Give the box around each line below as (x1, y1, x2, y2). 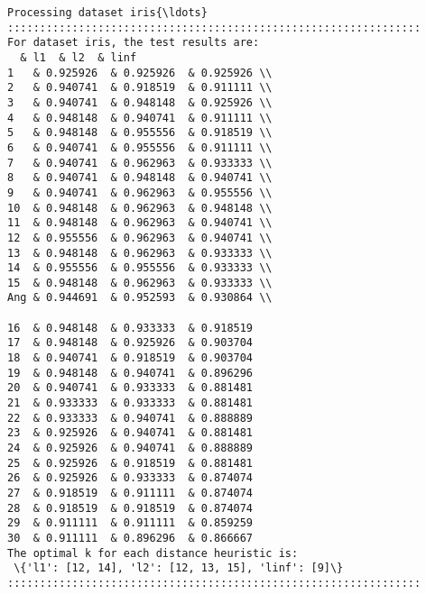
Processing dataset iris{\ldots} (7, 6, 208, 19)
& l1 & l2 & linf (20, 50, 137, 64)
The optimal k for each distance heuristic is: (7, 546, 299, 560)
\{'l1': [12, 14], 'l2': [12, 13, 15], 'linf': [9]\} (14, 562, 344, 575)
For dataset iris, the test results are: (7, 36, 260, 50)
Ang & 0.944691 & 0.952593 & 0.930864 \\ (7, 291, 273, 305)
